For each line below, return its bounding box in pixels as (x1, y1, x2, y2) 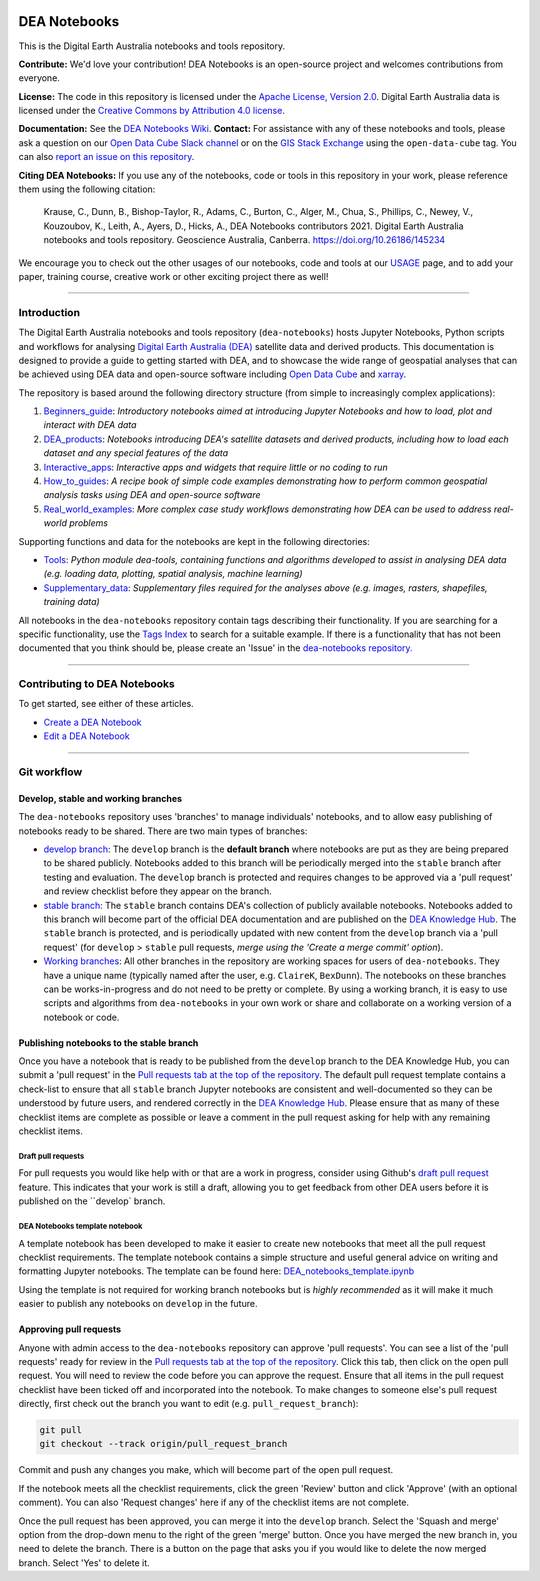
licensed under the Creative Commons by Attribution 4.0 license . (18, 105, 285, 117)
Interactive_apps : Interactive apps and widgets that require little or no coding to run (43, 461, 389, 473)
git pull (39, 1425, 83, 1436)
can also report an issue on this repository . (18, 151, 195, 163)
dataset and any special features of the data (43, 447, 229, 459)
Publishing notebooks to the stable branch (18, 1036, 199, 1049)
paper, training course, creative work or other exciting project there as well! (18, 270, 329, 282)
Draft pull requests (18, 1151, 85, 1161)
